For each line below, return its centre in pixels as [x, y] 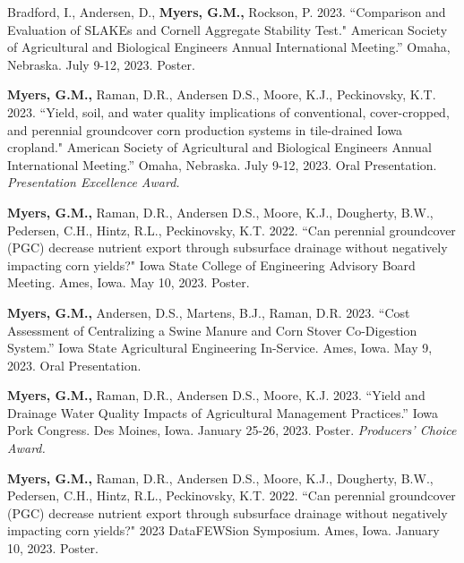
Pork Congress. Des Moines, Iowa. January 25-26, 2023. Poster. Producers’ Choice [232, 430]
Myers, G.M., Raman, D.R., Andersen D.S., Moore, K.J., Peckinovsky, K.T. [222, 94]
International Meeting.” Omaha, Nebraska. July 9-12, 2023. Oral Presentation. [222, 164]
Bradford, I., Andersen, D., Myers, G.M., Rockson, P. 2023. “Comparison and [227, 12]
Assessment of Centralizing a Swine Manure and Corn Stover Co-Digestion [212, 330]
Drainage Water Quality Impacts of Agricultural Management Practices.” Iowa [223, 412]
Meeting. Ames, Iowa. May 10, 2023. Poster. [129, 282]
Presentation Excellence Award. [94, 182]
